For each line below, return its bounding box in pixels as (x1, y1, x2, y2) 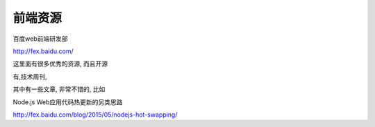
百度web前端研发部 (12, 35, 68, 43)
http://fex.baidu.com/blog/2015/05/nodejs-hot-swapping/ (12, 110, 178, 119)
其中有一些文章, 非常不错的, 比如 (12, 85, 106, 93)
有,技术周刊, (12, 72, 48, 81)
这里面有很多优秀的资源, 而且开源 (12, 59, 108, 68)
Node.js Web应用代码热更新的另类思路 (12, 97, 123, 106)
